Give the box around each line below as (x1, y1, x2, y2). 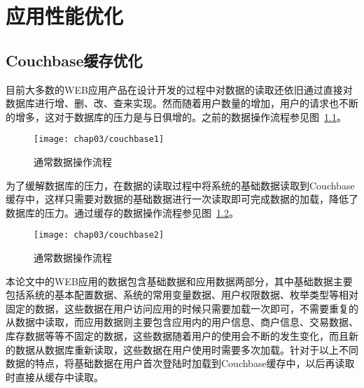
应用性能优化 (6, 1, 124, 30)
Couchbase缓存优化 (6, 49, 143, 71)
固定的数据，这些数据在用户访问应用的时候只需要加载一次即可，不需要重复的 (6, 301, 358, 315)
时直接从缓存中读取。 (6, 369, 104, 384)
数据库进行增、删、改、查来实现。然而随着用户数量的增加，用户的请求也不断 (6, 96, 358, 110)
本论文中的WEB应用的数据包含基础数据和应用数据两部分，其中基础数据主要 (6, 273, 353, 288)
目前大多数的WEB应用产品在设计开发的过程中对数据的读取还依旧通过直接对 (6, 82, 353, 96)
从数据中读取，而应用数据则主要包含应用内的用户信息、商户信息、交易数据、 (6, 315, 358, 329)
